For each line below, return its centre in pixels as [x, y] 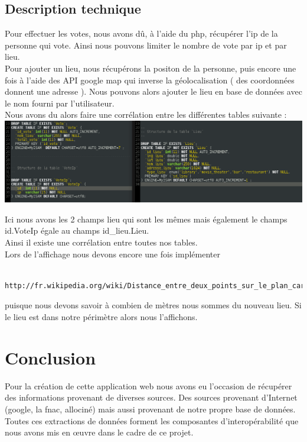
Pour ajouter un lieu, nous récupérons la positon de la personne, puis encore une [151, 68]
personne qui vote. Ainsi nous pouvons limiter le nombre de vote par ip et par [146, 45]
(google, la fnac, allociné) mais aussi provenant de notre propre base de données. [150, 409]
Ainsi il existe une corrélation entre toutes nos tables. [101, 242]
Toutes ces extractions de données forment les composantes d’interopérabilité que [152, 420]
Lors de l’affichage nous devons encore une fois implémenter [112, 254]
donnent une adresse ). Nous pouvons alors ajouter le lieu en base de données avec [153, 91]
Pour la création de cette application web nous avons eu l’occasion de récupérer [148, 385]
